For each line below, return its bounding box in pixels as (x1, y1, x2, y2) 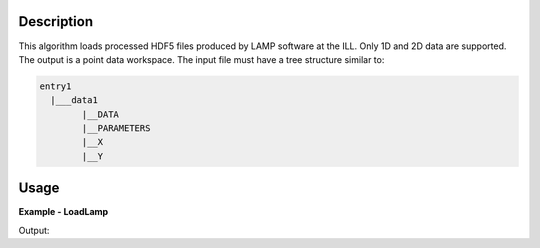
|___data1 (50, 95, 99, 106)
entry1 (39, 80, 72, 92)
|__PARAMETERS (81, 123, 151, 134)
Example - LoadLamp (18, 206, 109, 218)
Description (18, 13, 94, 30)
